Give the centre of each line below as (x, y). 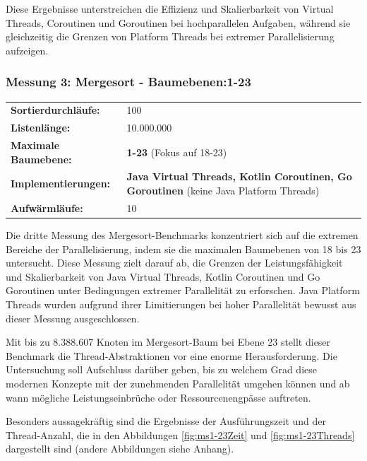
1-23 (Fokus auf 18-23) (177, 152)
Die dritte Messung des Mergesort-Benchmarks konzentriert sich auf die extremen (182, 235)
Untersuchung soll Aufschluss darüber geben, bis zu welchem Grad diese (161, 369)
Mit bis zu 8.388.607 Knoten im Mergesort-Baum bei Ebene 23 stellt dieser (168, 342)
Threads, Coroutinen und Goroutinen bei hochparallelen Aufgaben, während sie (178, 22)
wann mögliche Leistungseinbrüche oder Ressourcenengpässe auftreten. (158, 397)
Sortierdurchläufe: (55, 110)
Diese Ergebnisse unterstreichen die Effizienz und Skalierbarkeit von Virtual (170, 8)
